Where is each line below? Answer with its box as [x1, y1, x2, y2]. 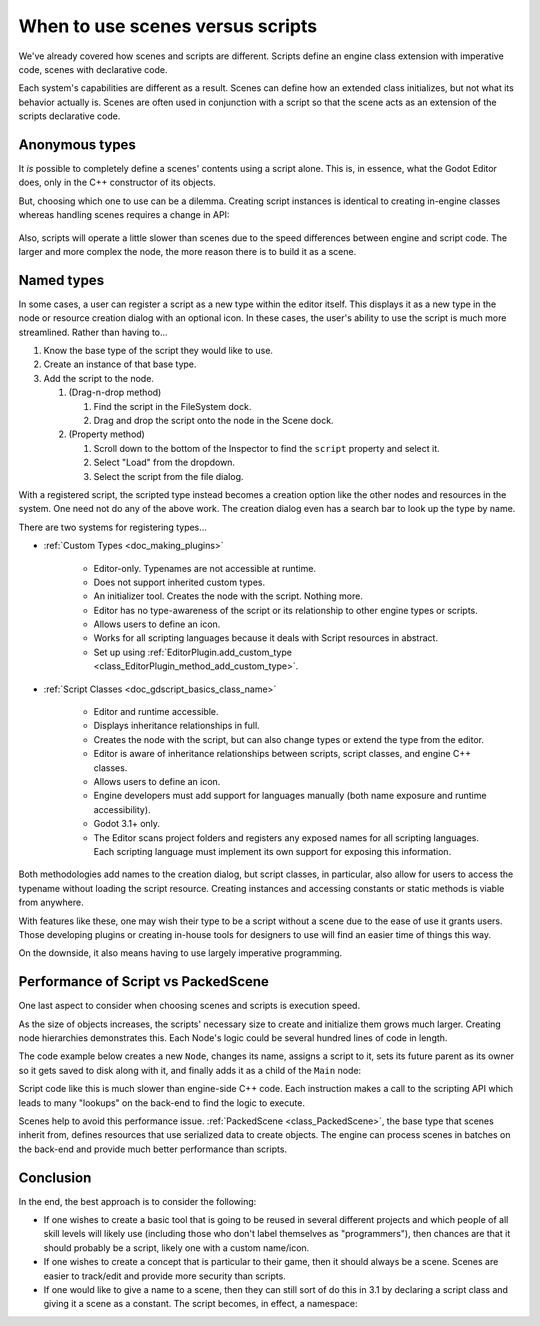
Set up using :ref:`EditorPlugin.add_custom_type [93, 646, 292, 658]
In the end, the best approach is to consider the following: [18, 1195, 257, 1207]
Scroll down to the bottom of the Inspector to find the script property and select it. [93, 442, 440, 454]
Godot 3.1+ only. [93, 818, 160, 830]
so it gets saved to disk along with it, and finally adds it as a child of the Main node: [18, 1064, 362, 1076]
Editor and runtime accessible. [93, 706, 219, 718]
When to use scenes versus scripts [18, 15, 318, 37]
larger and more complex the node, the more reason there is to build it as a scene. [18, 245, 357, 257]
